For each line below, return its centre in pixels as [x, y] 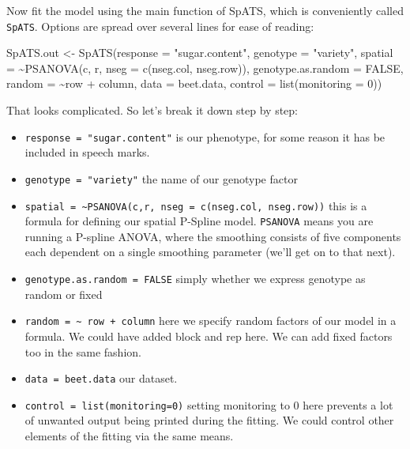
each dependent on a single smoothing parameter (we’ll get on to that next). [210, 252]
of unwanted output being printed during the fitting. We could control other [209, 420]
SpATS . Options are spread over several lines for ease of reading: [160, 26]
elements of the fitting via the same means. [129, 436]
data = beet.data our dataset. [101, 378]
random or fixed [64, 294]
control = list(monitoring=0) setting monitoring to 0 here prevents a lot [209, 404]
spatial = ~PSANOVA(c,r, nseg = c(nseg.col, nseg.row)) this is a [196, 205]
